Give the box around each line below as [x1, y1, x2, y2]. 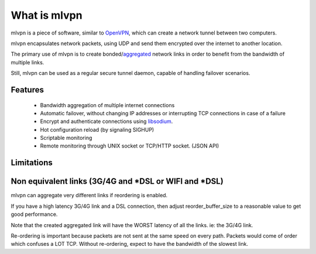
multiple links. [11, 59, 44, 66]
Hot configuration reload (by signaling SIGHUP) [40, 126, 154, 133]
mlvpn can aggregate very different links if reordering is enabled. [11, 192, 168, 199]
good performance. [11, 211, 58, 218]
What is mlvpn [11, 9, 83, 22]
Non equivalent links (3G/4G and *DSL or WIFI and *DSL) [11, 176, 224, 187]
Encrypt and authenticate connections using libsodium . [40, 118, 173, 125]
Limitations [11, 158, 53, 168]
